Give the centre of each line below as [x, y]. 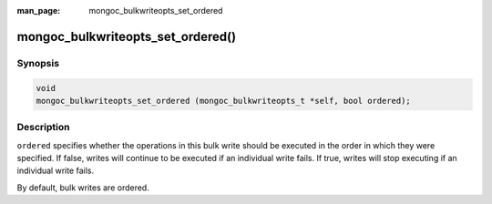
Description [43, 127]
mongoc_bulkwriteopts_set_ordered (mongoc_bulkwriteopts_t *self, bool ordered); [224, 101]
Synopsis [38, 63]
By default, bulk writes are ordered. [83, 188]
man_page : [39, 10]
